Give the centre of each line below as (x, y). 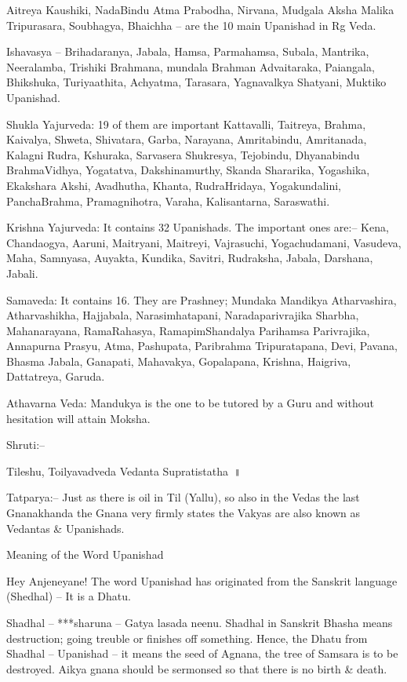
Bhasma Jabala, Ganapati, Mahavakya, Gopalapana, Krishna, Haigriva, (179, 361)
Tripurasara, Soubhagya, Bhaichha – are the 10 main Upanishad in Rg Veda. (191, 25)
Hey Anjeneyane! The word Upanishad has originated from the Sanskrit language (202, 580)
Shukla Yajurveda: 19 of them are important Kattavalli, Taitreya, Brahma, (186, 124)
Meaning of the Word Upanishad (85, 554)
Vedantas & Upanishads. (65, 528)
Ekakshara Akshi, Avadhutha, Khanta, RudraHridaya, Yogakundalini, (174, 185)
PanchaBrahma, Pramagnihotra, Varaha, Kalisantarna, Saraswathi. (168, 201)
